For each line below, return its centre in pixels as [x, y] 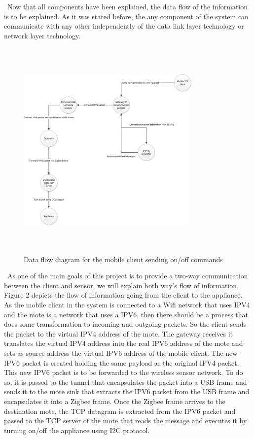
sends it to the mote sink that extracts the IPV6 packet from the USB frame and [127, 391]
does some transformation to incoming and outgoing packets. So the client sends [125, 324]
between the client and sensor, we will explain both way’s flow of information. [121, 285]
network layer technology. [42, 35]
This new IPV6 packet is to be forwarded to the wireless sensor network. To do [124, 372]
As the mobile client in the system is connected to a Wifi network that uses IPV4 [127, 305]
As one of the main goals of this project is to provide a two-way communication [127, 276]
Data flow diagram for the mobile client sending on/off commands [123, 259]
